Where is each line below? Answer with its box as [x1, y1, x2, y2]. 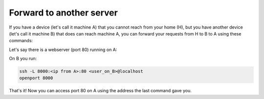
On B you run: [9, 56, 37, 62]
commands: [9, 38, 33, 44]
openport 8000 [19, 75, 53, 81]
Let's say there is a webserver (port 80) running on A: [9, 47, 117, 52]
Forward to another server [9, 7, 118, 18]
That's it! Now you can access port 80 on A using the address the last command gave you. [9, 88, 192, 94]
